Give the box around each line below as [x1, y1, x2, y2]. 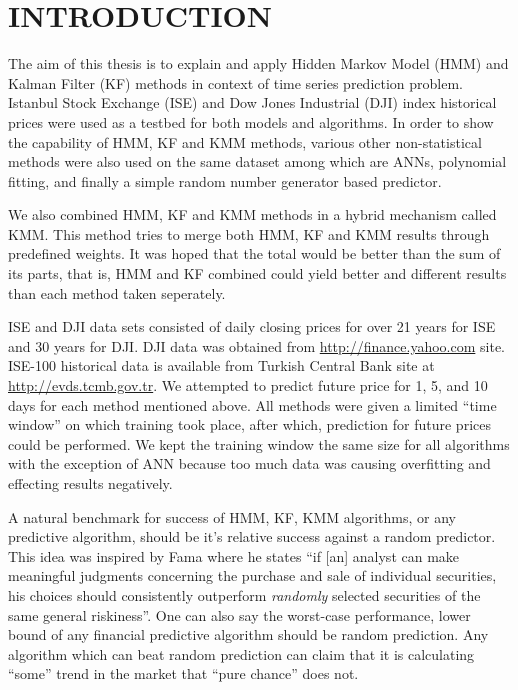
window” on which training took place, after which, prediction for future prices [8, 414, 491, 435]
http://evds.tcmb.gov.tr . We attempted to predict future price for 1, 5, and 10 [8, 375, 488, 396]
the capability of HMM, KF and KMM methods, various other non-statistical [8, 131, 482, 152]
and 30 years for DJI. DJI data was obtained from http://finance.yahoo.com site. [8, 335, 505, 356]
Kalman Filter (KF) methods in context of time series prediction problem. [8, 72, 463, 93]
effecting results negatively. [8, 473, 173, 493]
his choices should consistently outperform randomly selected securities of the [8, 584, 481, 605]
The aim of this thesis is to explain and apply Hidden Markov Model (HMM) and [8, 53, 509, 74]
